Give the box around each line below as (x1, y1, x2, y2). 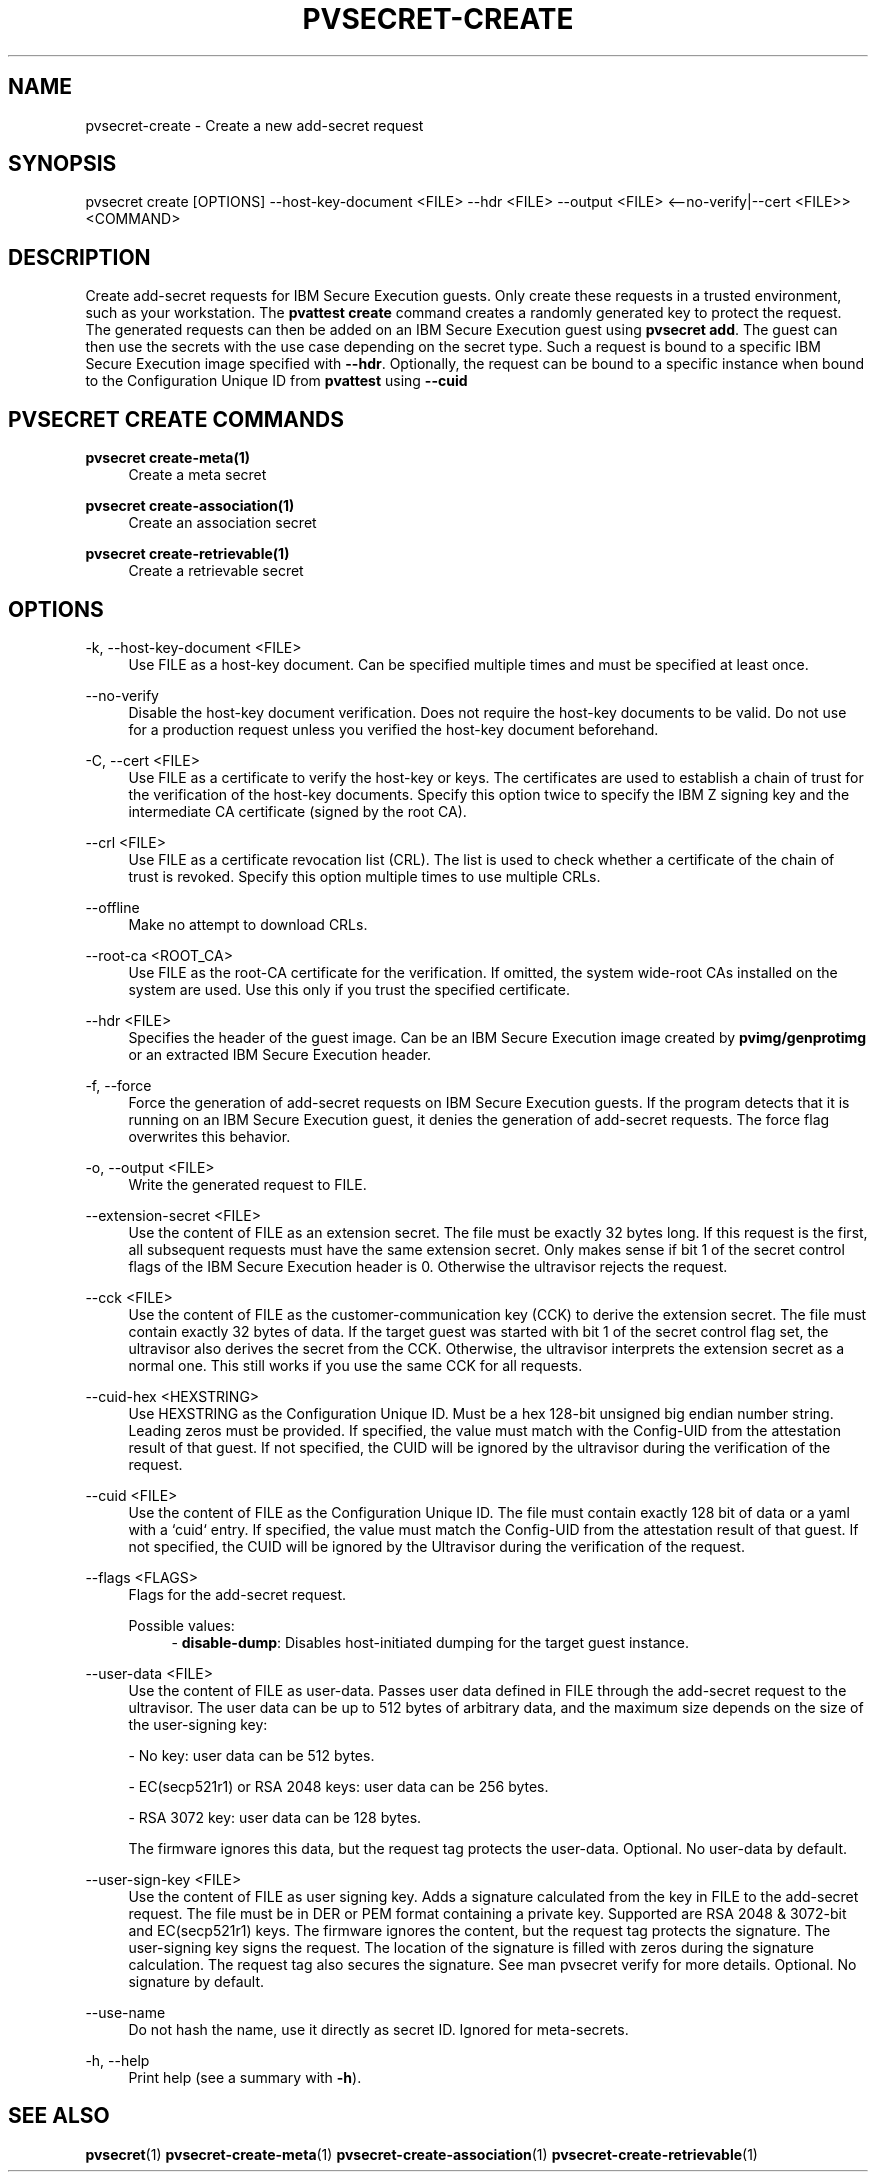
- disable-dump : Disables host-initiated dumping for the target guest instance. (171, 1633, 689, 1651)
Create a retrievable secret (128, 562, 304, 580)
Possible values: (128, 1616, 235, 1634)
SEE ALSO (8, 2103, 110, 2129)
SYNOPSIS (8, 151, 117, 177)
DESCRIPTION (8, 244, 151, 270)
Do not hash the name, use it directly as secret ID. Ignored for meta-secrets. (128, 2020, 629, 2038)
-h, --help (85, 2051, 150, 2069)
